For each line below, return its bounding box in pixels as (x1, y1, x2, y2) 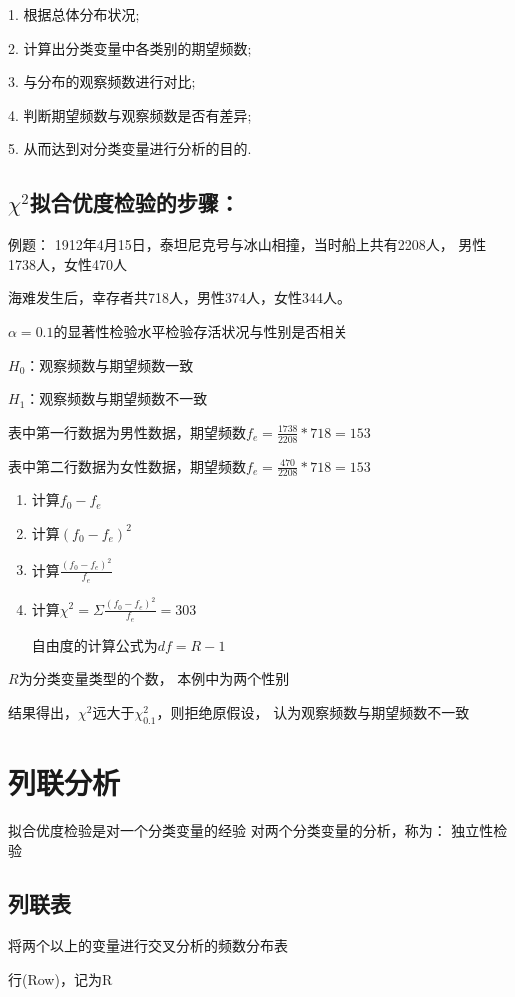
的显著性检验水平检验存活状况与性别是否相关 (53, 320, 348, 341)
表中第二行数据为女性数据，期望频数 (8, 455, 246, 476)
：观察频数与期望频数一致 (25, 354, 194, 375)
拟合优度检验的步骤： (29, 187, 240, 218)
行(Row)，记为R (8, 968, 113, 989)
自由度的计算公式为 (31, 634, 158, 655)
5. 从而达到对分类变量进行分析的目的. (8, 138, 252, 159)
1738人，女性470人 (8, 253, 127, 274)
